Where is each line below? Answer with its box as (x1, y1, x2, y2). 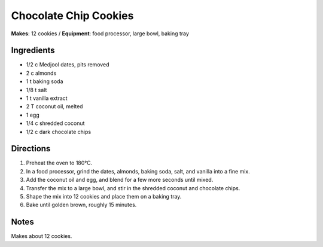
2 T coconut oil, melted (26, 103, 83, 110)
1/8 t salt (26, 86, 47, 93)
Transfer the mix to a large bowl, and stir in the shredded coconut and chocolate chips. (26, 184, 240, 191)
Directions (11, 144, 51, 154)
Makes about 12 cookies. (11, 233, 72, 240)
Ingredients (11, 45, 55, 56)
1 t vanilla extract (26, 94, 68, 102)
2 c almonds (26, 69, 57, 77)
